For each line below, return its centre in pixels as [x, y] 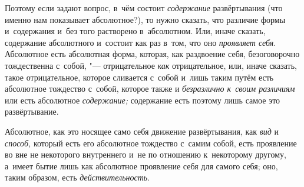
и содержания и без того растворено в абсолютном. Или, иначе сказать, [135, 31]
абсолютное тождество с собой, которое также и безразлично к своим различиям [150, 89]
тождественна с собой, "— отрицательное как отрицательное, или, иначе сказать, [151, 65]
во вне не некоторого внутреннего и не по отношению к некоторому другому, [146, 154]
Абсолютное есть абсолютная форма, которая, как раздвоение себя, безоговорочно [152, 54]
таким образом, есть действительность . [77, 177]
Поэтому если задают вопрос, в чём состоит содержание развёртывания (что [144, 8]
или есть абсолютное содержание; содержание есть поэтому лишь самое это [143, 100]
